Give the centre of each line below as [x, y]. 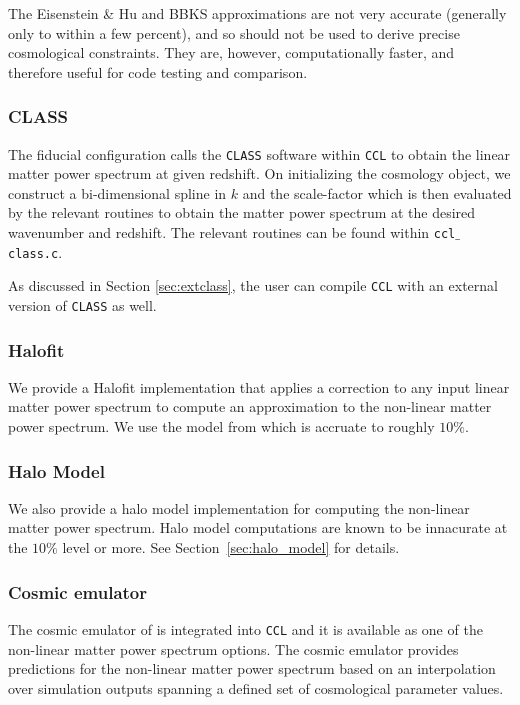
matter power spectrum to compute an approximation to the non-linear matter [250, 406]
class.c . [35, 251]
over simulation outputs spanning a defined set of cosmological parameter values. [256, 687]
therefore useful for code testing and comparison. [158, 71]
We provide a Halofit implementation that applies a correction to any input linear [259, 386]
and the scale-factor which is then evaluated [377, 192]
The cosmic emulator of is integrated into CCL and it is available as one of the [245, 628]
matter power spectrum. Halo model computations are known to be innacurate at [258, 527]
